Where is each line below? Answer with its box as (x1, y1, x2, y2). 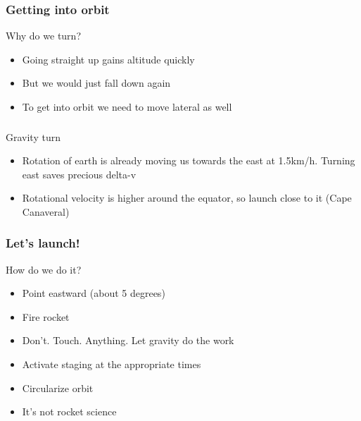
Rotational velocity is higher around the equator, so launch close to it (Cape (22, 190, 352, 205)
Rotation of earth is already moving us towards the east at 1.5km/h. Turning (22, 153, 355, 168)
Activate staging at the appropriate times (22, 357, 201, 372)
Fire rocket (22, 309, 70, 324)
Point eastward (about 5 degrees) (22, 286, 165, 300)
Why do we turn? (6, 28, 81, 43)
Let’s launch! (6, 234, 80, 252)
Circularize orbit (22, 380, 94, 395)
